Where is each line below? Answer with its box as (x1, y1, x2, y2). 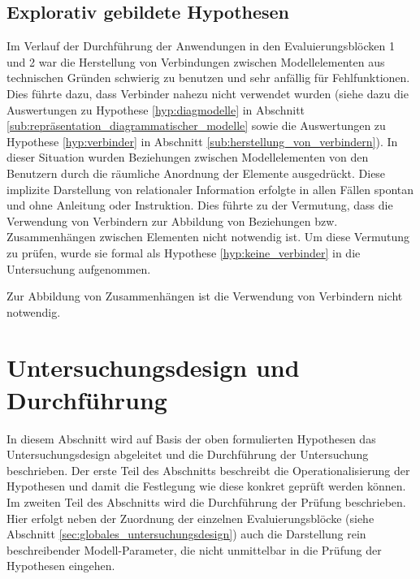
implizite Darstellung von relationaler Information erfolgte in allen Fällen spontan (6, 180, 414, 197)
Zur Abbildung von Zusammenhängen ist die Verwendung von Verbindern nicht (6, 287, 403, 305)
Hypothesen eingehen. (6, 557, 115, 574)
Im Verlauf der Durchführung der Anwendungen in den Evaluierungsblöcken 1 (6, 37, 395, 54)
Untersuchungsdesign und (6, 351, 300, 384)
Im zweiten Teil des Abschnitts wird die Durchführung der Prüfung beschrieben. (6, 493, 406, 510)
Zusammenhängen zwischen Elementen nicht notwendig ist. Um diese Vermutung (6, 228, 409, 245)
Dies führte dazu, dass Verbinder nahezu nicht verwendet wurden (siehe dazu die (6, 84, 409, 102)
